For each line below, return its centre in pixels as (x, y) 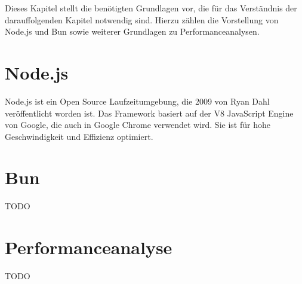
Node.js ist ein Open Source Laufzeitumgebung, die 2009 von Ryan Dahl (137, 101)
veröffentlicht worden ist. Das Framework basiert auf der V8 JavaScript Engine (149, 113)
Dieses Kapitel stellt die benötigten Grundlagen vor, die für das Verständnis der (151, 8)
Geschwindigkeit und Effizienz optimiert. (79, 136)
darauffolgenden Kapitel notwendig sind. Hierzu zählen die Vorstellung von (142, 19)
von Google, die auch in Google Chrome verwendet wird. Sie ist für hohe (138, 125)
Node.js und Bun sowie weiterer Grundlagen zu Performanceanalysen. (132, 31)
